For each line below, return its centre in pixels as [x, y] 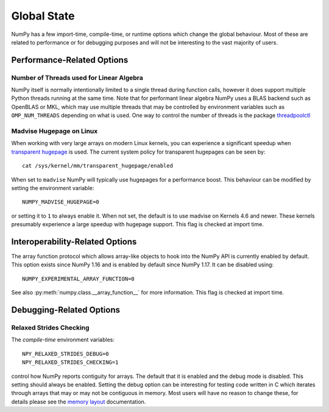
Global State [43, 16]
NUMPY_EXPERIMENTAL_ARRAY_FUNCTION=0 [79, 279]
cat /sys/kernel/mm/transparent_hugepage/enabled [98, 166]
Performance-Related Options [70, 60]
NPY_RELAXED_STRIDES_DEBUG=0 [65, 354]
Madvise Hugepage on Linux [55, 131]
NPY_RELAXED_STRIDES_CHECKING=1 [70, 362]
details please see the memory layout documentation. [79, 402]
